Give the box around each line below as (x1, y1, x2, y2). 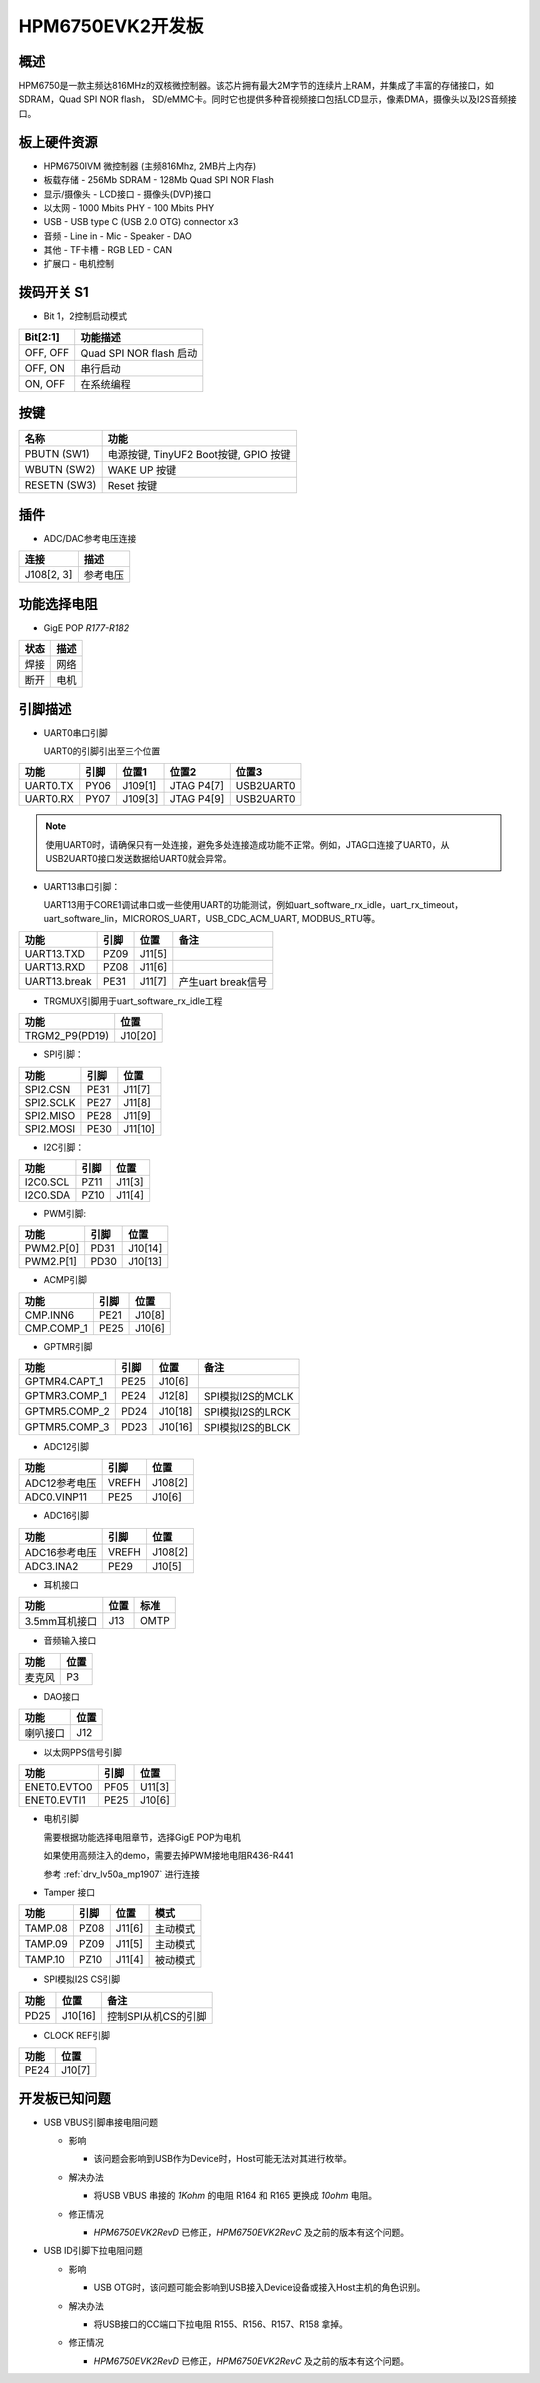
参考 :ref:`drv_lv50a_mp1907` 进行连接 (43, 1868, 200, 1880)
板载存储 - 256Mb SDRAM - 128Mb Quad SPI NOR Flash (43, 174, 275, 186)
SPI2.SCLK (24, 1095, 76, 1109)
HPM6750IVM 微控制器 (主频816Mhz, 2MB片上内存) (43, 160, 257, 172)
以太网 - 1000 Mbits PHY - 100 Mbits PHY (43, 201, 215, 214)
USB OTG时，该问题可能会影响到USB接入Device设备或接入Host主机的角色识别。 (93, 2281, 426, 2294)
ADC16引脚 (43, 1510, 90, 1522)
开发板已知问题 (18, 2090, 111, 2107)
